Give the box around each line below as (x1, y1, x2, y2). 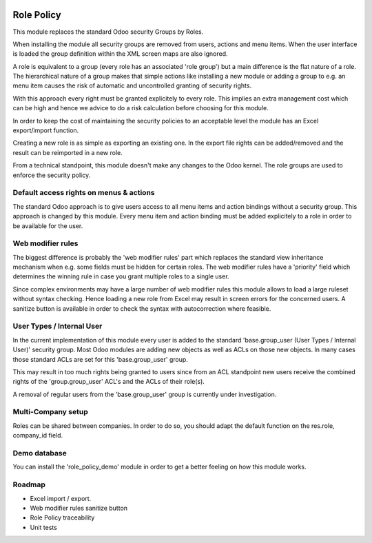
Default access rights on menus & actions (12, 188, 155, 198)
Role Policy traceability (30, 513, 95, 522)
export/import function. (12, 126, 79, 134)
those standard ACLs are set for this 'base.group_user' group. (12, 355, 189, 363)
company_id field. (12, 431, 63, 440)
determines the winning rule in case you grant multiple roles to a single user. (12, 272, 230, 280)
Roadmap (12, 480, 46, 489)
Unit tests (30, 523, 58, 531)
